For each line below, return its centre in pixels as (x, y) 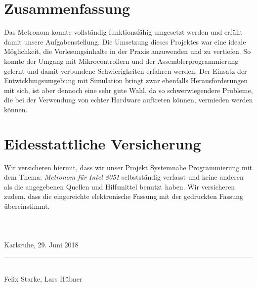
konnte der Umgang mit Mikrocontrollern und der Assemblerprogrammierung (121, 61)
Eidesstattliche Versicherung (103, 143)
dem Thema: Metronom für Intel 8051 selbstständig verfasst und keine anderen (124, 177)
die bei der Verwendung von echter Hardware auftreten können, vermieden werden (128, 100)
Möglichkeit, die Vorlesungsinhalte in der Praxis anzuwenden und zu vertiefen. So (128, 51)
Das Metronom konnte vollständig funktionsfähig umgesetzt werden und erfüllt (123, 32)
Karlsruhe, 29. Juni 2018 (41, 245)
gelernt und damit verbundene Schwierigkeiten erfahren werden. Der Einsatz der (126, 71)
